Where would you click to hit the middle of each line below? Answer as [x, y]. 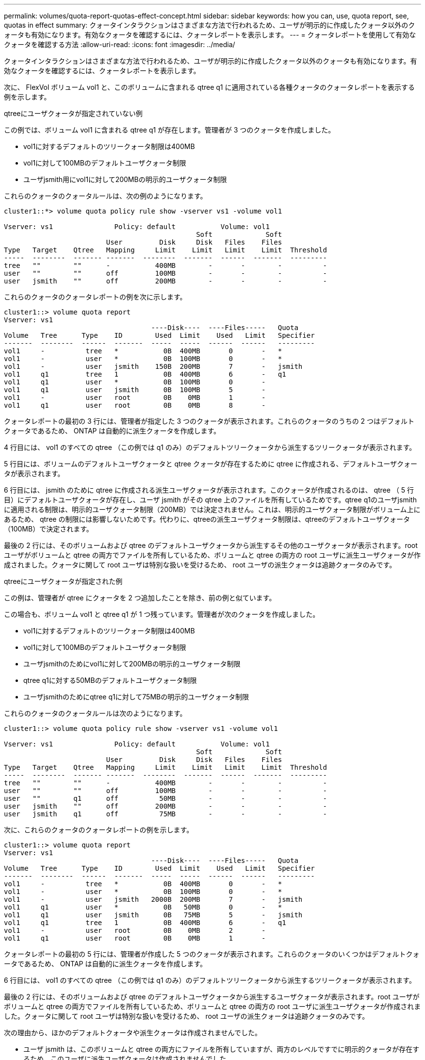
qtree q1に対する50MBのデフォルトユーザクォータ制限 [110, 680]
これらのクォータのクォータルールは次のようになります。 [95, 713]
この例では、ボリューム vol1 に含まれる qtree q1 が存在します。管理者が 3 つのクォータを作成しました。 [170, 130]
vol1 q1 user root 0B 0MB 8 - [135, 405]
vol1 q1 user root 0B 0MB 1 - [135, 938]
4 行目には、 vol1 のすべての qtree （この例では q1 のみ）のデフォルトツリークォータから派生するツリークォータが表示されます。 [210, 447]
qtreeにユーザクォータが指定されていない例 [73, 113]
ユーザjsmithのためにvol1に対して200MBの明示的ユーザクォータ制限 [132, 664]
